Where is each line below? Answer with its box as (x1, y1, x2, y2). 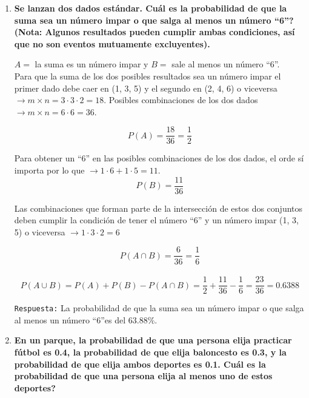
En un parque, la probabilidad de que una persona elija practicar (14, 334, 292, 346)
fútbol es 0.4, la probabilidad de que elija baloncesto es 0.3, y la (14, 346, 287, 358)
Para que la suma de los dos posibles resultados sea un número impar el (14, 69, 281, 82)
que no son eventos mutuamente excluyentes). (14, 37, 210, 50)
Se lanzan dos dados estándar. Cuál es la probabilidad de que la (14, 2, 287, 14)
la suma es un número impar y (35, 58, 148, 70)
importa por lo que (14, 164, 85, 176)
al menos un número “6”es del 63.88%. (14, 313, 158, 326)
